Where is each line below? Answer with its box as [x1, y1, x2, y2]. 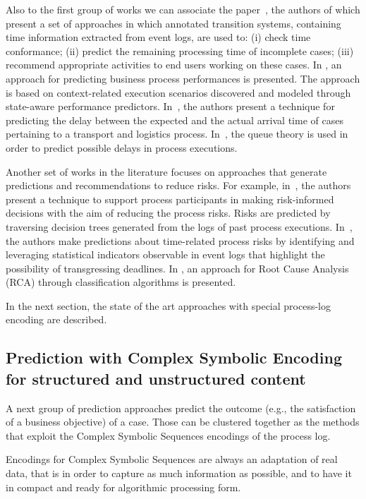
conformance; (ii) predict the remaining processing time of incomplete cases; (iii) [6, 43, 354, 58]
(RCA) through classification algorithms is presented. [6, 275, 236, 289]
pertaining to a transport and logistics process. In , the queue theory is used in [6, 126, 348, 141]
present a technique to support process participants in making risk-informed [6, 191, 334, 206]
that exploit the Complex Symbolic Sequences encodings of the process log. [6, 428, 331, 443]
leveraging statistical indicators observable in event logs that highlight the [6, 247, 325, 262]
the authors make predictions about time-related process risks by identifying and [6, 233, 355, 248]
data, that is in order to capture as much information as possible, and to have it [6, 466, 352, 481]
